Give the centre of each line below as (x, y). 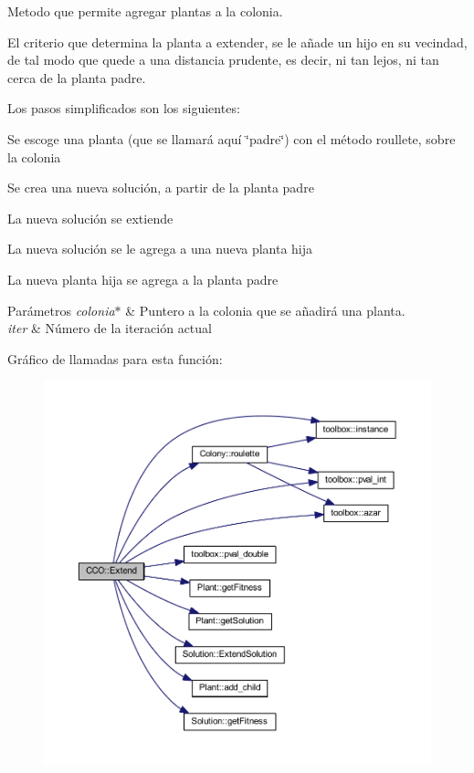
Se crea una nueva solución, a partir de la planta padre (161, 188)
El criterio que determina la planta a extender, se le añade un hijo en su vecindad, (237, 42)
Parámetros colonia (61, 310)
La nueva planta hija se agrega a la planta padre (143, 279)
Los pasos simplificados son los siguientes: (124, 108)
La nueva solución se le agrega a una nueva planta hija (160, 249)
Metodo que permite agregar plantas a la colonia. (145, 11)
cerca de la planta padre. (77, 77)
